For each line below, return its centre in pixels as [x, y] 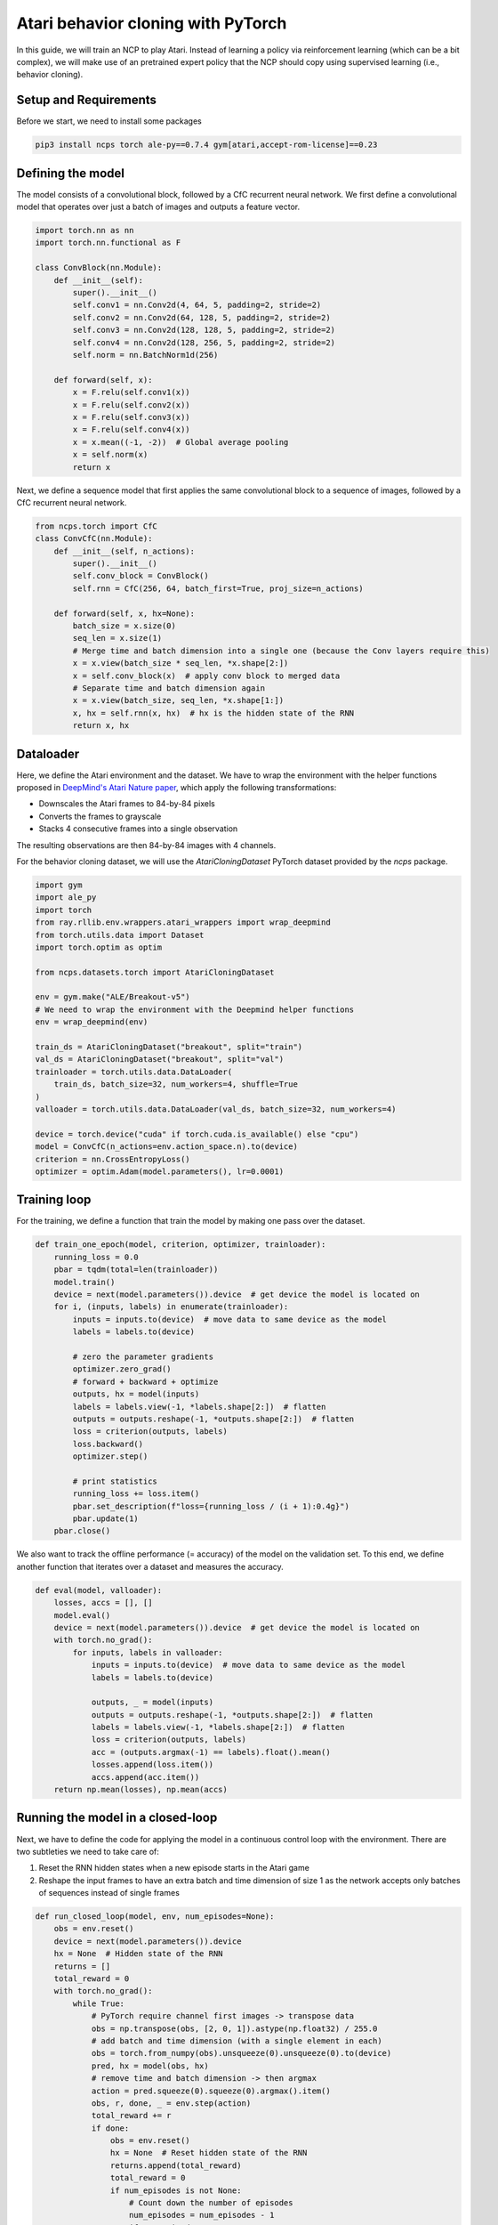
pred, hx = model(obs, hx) [150, 2066]
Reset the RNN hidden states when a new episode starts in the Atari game [174, 1868]
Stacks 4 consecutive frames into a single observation [138, 829]
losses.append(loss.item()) [152, 1765]
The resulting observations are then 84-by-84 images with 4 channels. [146, 845]
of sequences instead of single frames [109, 1893]
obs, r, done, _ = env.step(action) [171, 2103]
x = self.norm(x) [110, 455]
